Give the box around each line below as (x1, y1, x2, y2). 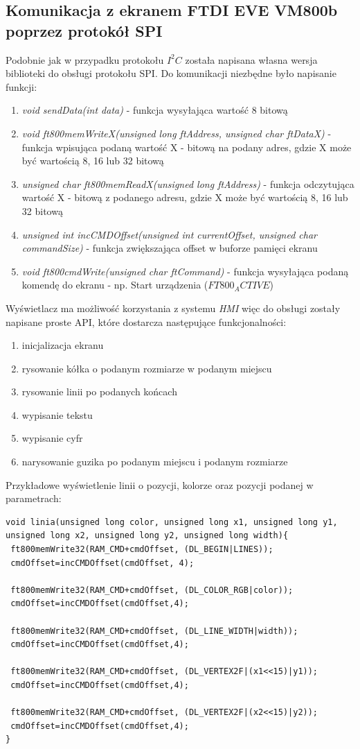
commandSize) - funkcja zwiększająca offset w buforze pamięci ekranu (21, 241, 318, 255)
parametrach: (6, 491, 62, 506)
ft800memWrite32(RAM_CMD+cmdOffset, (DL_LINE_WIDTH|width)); (10, 626, 298, 636)
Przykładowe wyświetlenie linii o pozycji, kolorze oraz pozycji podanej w (6, 477, 314, 492)
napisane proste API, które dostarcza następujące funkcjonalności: (6, 314, 287, 329)
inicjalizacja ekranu (21, 338, 104, 352)
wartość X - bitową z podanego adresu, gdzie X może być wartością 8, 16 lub (21, 190, 348, 205)
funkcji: (6, 79, 37, 94)
